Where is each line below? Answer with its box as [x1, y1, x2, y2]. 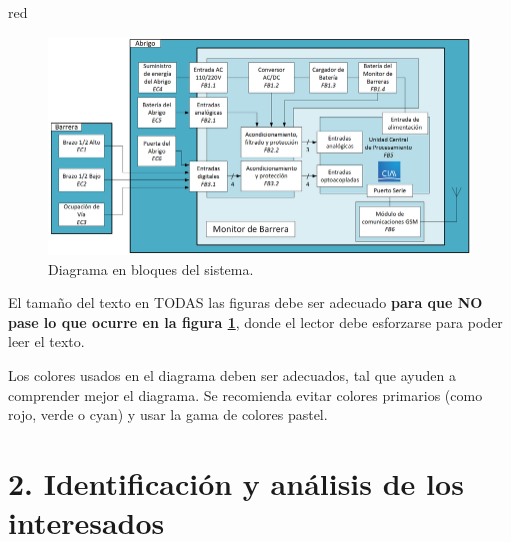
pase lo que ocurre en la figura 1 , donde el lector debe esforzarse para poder [8, 311, 503, 332]
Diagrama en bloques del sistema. [48, 258, 254, 279]
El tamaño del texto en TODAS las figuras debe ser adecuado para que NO [8, 292, 483, 313]
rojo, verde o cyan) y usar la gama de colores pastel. [8, 404, 328, 425]
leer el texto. [8, 331, 85, 352]
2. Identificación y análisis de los [8, 463, 464, 504]
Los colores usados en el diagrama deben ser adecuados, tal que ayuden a [8, 365, 456, 386]
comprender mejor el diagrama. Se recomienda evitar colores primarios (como [8, 384, 483, 405]
